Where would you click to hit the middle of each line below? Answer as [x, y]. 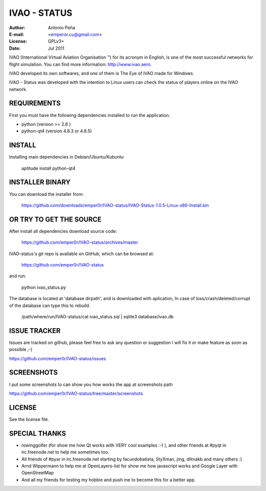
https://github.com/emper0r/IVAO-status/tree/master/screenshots [76, 393]
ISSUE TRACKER [35, 331]
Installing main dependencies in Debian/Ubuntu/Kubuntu [66, 157]
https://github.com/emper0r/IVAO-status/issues [58, 358]
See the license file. [29, 419]
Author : [17, 28]
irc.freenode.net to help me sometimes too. [65, 452]
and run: [18, 276]
